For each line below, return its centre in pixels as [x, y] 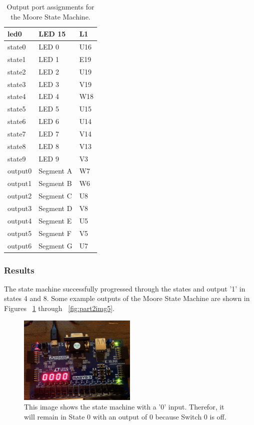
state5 [17, 109]
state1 [17, 59]
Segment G [55, 245]
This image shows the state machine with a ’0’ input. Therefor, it [124, 407]
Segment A [55, 171]
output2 [20, 196]
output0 [20, 171]
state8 [17, 146]
